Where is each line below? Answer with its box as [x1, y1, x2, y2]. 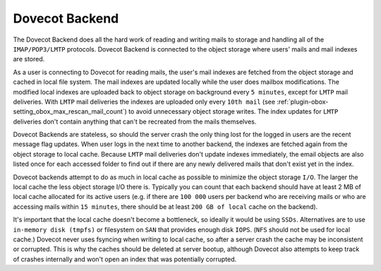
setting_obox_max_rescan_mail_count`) [13, 107, 127, 116]
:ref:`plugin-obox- [276, 97, 329, 106]
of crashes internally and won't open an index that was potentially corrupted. [13, 255, 237, 263]
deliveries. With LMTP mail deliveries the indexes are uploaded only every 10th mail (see [13, 97, 275, 106]
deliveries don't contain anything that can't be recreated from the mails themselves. [13, 117, 257, 126]
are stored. [13, 55, 45, 64]
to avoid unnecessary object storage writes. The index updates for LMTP [128, 107, 339, 116]
